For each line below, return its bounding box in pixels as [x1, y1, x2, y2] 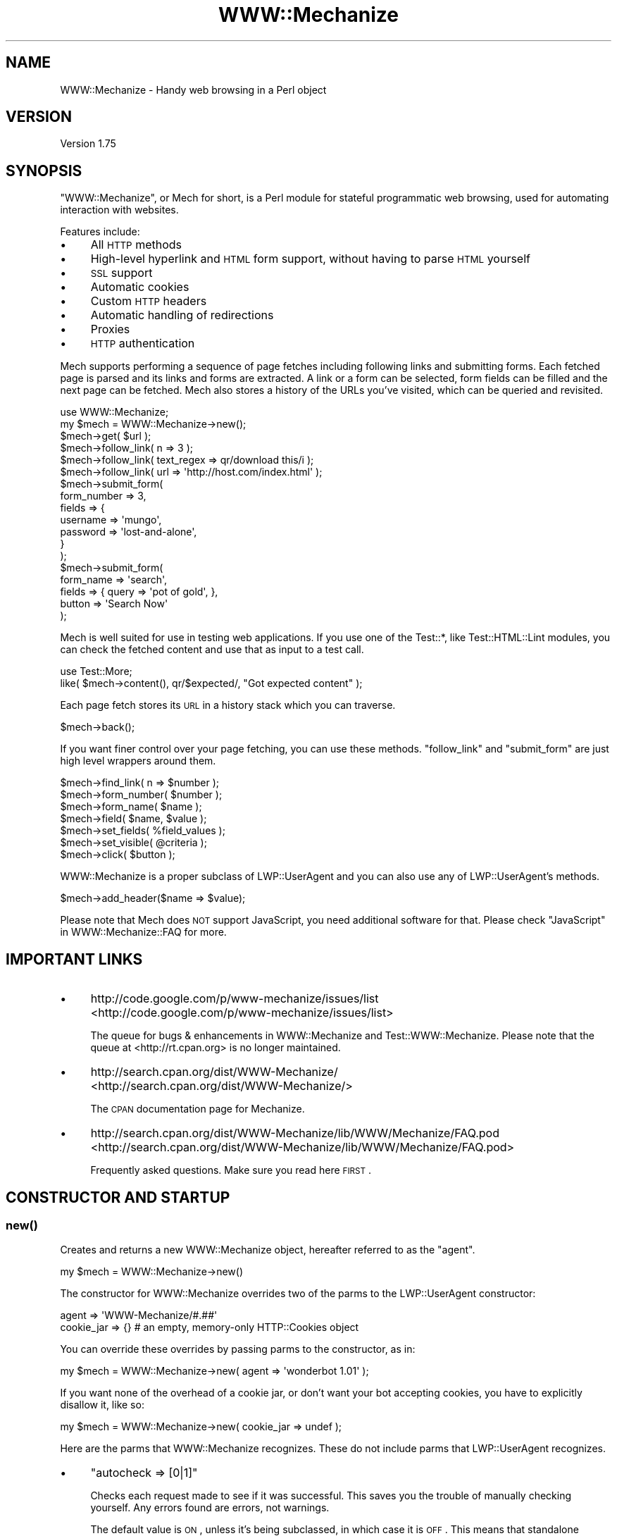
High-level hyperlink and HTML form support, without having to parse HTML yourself [90, 252, 530, 266]
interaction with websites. [60, 204, 179, 216]
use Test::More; [60, 665, 132, 678]
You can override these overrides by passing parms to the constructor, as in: [60, 1343, 416, 1356]
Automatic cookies [90, 280, 189, 295]
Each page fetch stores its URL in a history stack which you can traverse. [60, 699, 396, 712]
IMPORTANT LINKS [6, 950, 143, 968]
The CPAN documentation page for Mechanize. [90, 1103, 305, 1115]
